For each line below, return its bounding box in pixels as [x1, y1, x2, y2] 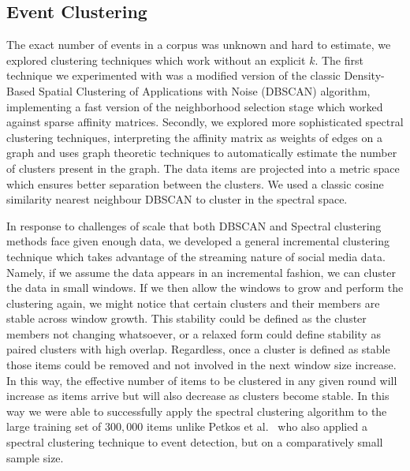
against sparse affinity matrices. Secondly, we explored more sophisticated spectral [6, 114, 404, 130]
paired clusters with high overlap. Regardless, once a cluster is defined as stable [6, 341, 390, 357]
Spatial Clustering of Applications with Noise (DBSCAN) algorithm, [39, 82, 371, 99]
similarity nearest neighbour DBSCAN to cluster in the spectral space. [6, 191, 348, 207]
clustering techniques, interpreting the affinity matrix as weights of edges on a [6, 129, 382, 145]
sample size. [6, 449, 64, 465]
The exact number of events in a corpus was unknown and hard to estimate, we [6, 36, 391, 53]
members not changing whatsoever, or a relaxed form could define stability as [6, 325, 381, 342]
